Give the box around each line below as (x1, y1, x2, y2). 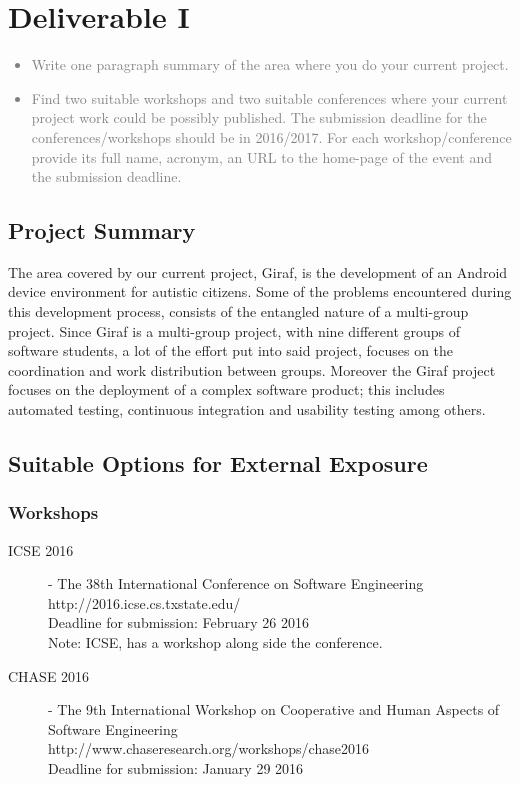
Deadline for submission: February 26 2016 (48, 612, 309, 633)
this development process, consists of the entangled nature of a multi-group (8, 301, 469, 322)
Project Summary (8, 215, 196, 246)
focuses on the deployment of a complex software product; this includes (8, 379, 445, 400)
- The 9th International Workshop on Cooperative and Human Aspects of (48, 699, 500, 720)
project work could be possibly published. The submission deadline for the (31, 107, 487, 128)
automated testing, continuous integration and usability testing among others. (8, 399, 486, 420)
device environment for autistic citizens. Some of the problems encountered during (8, 281, 512, 302)
